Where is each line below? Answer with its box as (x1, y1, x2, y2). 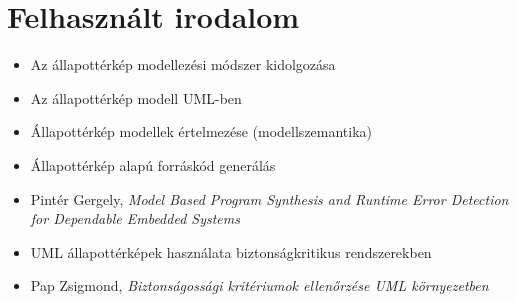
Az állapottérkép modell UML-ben (30, 87, 242, 108)
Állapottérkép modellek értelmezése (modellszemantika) (30, 121, 373, 142)
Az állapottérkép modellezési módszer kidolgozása (30, 54, 336, 75)
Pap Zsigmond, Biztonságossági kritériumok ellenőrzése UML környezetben (30, 275, 489, 296)
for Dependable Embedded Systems (30, 208, 240, 229)
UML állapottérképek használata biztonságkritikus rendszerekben (30, 241, 432, 262)
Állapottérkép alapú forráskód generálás (30, 154, 276, 175)
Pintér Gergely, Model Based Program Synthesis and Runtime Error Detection (30, 188, 509, 209)
